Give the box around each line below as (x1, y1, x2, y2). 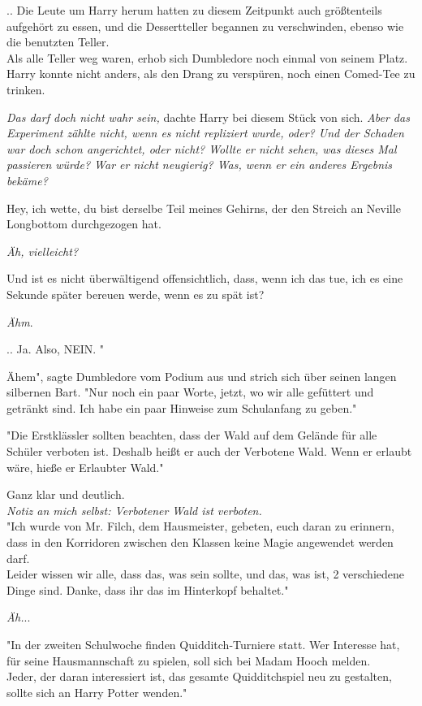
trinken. (6, 80, 45, 97)
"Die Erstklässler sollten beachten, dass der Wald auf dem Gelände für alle (6, 427, 377, 444)
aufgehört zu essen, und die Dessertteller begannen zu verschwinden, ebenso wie (6, 17, 404, 34)
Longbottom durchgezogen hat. (6, 215, 161, 232)
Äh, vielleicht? (6, 242, 79, 259)
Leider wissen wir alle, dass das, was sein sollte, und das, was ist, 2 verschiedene (6, 565, 404, 583)
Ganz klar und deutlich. (6, 486, 125, 503)
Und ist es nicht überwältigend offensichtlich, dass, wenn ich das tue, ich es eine (6, 270, 403, 287)
